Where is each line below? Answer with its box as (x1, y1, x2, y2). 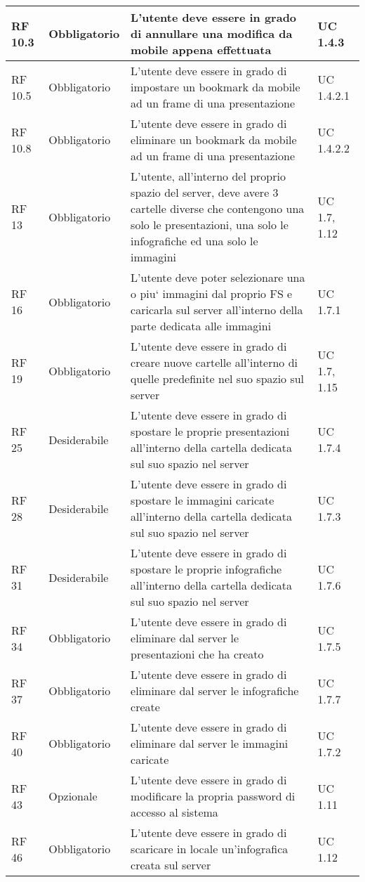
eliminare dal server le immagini (131, 735, 288, 751)
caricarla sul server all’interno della (131, 301, 303, 318)
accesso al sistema (131, 804, 218, 820)
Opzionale (48, 788, 98, 804)
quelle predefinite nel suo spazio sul (131, 370, 305, 387)
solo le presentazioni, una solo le (131, 216, 288, 233)
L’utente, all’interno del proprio (131, 168, 286, 184)
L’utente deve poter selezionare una (131, 269, 305, 285)
